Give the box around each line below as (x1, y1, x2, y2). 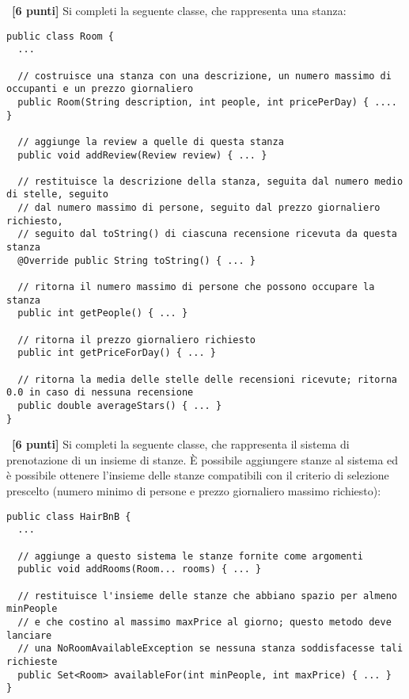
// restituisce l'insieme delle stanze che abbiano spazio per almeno (17, 590, 397, 602)
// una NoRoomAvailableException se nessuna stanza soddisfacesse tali (17, 643, 403, 655)
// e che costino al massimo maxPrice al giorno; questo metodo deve (17, 616, 392, 628)
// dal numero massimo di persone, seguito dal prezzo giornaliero (17, 202, 381, 214)
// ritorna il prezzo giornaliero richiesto (17, 334, 256, 346)
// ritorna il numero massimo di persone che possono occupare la (17, 281, 375, 293)
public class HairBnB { (6, 510, 131, 522)
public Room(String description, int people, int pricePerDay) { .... (17, 96, 397, 108)
